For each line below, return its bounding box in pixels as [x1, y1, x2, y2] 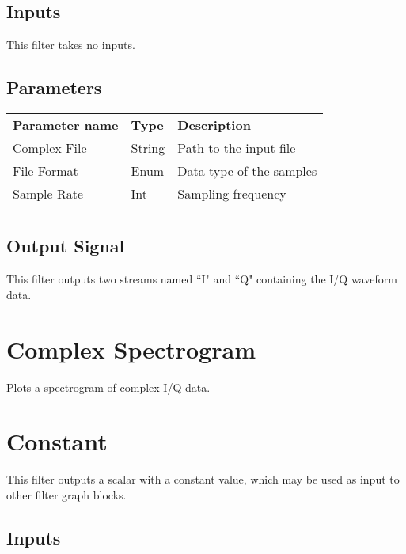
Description [177, 116, 251, 134]
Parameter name [13, 116, 119, 134]
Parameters [6, 75, 102, 100]
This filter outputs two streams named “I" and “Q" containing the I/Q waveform [6, 271, 397, 287]
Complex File [13, 138, 87, 157]
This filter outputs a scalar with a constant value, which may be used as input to [6, 471, 400, 488]
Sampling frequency [177, 184, 286, 203]
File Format [13, 161, 78, 180]
